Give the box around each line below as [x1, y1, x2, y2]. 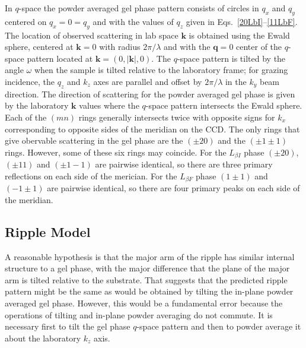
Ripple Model [5, 222, 91, 241]
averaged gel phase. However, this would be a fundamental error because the [5, 297, 283, 309]
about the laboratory [5, 331, 81, 344]
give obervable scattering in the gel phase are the [5, 134, 183, 147]
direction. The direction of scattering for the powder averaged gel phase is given [5, 87, 295, 100]
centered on [5, 15, 47, 27]
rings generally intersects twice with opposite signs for [78, 110, 275, 123]
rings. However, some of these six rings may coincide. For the [5, 145, 227, 158]
